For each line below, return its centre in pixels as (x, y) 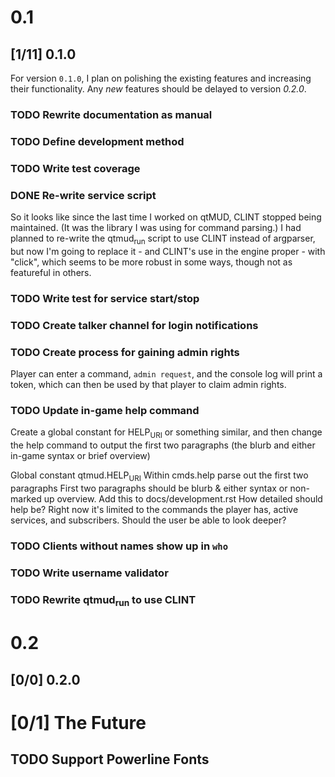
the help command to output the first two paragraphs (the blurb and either (163, 445)
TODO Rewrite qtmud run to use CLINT (103, 600)
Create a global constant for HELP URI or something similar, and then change (166, 433)
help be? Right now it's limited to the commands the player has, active (154, 509)
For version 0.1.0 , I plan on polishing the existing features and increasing (161, 78)
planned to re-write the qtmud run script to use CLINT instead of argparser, (163, 239)
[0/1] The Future (78, 722)
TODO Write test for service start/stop (105, 298)
